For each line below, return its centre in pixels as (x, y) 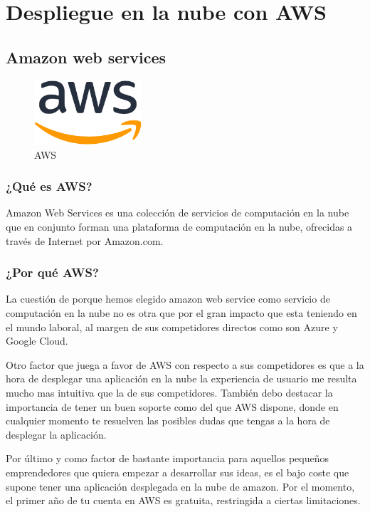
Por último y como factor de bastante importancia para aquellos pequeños (168, 458)
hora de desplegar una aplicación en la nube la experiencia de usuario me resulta (181, 378)
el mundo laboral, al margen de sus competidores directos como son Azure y (172, 326)
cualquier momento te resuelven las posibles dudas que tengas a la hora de (168, 420)
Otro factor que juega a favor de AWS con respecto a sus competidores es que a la (185, 364)
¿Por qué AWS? (52, 272)
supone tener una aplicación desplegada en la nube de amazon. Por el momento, (180, 486)
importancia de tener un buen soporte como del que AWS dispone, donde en (172, 406)
